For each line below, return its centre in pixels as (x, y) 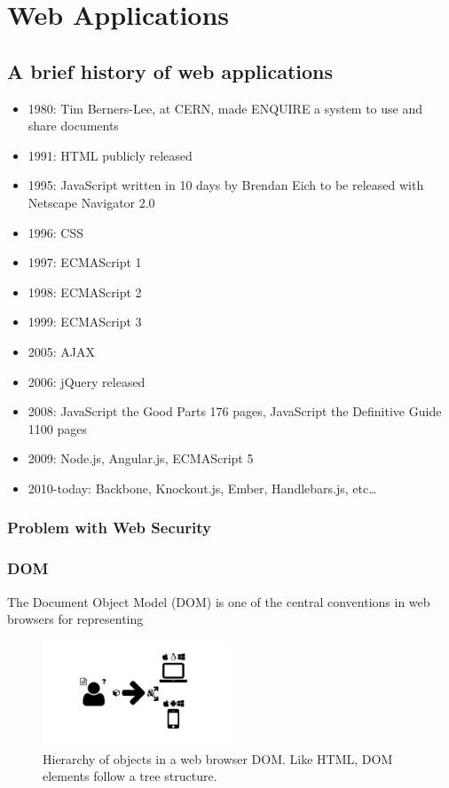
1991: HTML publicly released (110, 155)
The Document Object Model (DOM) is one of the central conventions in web (219, 601)
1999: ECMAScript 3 (85, 322)
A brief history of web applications (170, 71)
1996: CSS (56, 232)
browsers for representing (75, 619)
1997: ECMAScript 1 (85, 262)
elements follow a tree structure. (130, 776)
